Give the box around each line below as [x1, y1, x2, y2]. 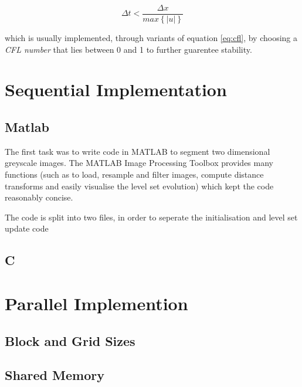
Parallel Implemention [5, 291, 188, 315]
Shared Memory [5, 366, 104, 384]
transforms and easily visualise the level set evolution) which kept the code [5, 179, 274, 192]
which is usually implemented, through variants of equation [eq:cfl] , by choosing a [5, 32, 297, 44]
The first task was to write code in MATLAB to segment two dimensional [5, 145, 270, 157]
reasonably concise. [5, 191, 73, 203]
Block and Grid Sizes [5, 331, 135, 349]
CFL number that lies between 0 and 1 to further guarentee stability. [5, 43, 252, 55]
